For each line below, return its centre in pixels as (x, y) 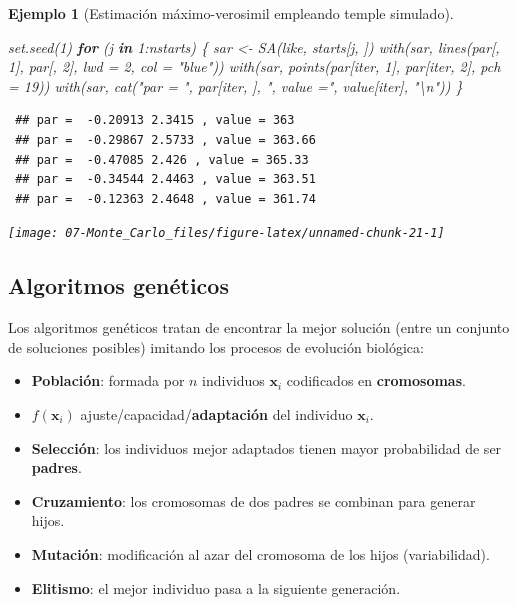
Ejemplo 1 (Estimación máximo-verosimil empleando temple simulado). (231, 13)
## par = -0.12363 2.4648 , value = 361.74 (165, 198)
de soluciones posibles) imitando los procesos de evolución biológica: (216, 346)
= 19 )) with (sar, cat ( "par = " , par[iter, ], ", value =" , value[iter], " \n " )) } (235, 85)
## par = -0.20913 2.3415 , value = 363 (155, 120)
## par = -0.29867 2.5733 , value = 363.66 (165, 139)
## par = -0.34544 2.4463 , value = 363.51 (165, 179)
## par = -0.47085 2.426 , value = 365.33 (162, 159)
